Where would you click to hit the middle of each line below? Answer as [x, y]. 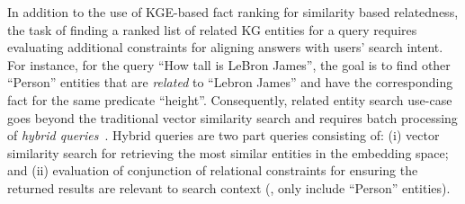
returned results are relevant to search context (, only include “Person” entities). [229, 187]
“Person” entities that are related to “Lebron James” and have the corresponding [230, 82]
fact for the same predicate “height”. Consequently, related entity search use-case [230, 99]
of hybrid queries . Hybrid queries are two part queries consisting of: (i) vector [224, 135]
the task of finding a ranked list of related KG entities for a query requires [212, 29]
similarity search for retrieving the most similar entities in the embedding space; [228, 152]
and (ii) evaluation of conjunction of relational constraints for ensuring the [213, 170]
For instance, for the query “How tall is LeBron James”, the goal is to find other [229, 64]
